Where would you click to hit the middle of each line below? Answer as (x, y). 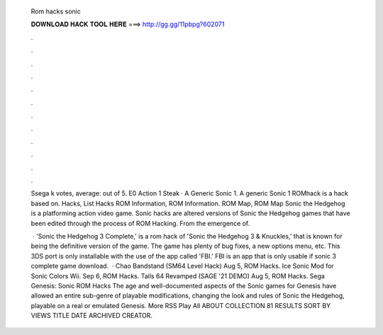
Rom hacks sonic (56, 11)
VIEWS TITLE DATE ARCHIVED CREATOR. (91, 316)
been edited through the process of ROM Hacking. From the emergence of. (140, 223)
